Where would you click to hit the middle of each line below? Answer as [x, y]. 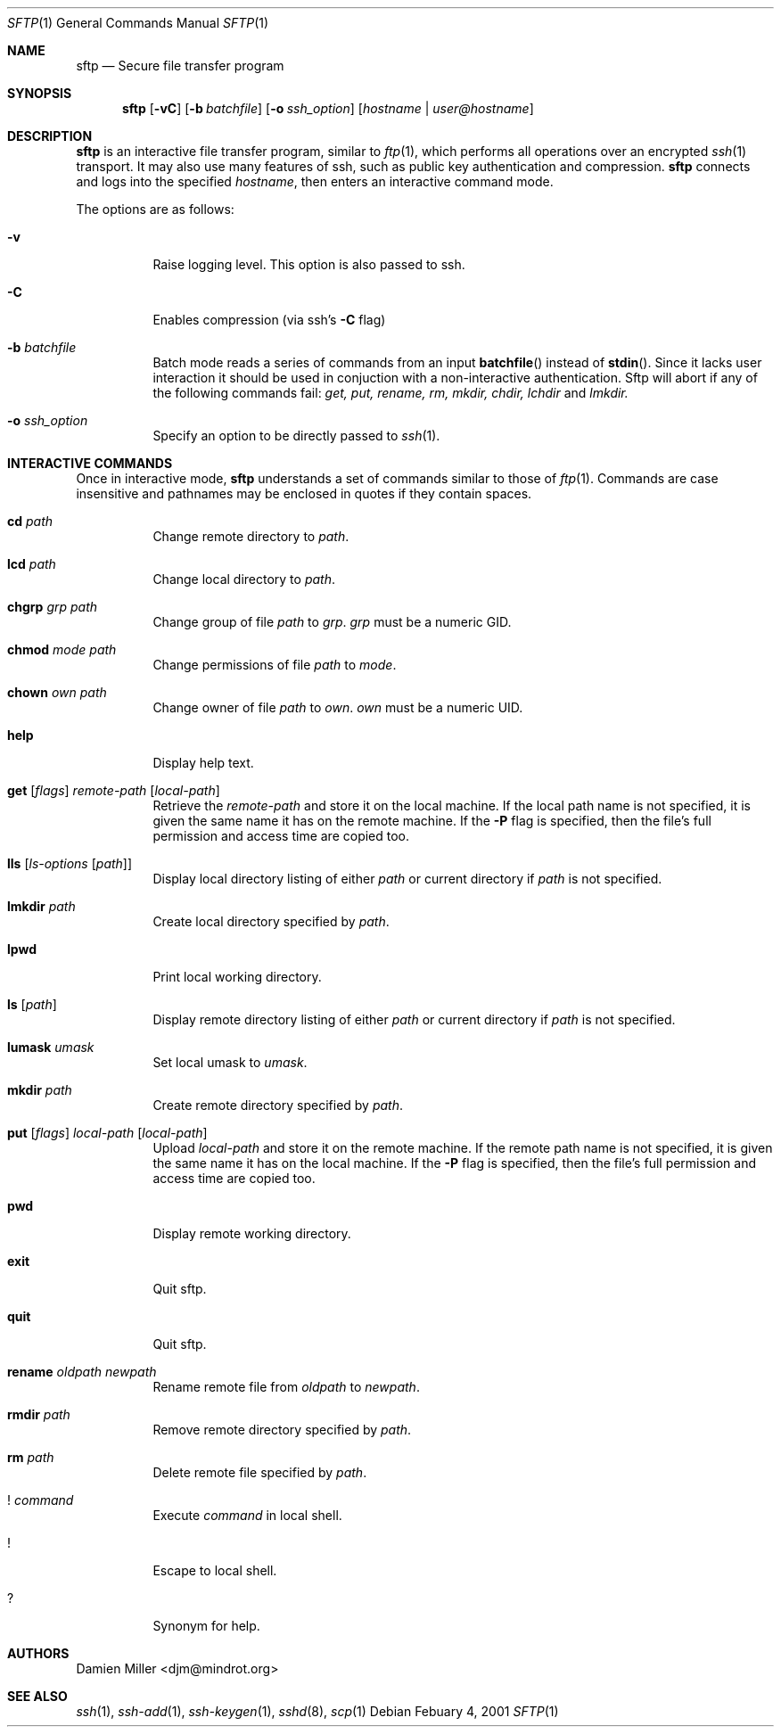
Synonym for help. [206, 1626]
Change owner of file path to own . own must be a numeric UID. [338, 707]
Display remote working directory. [252, 1233]
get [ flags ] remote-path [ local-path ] [114, 790]
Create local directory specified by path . [271, 921]
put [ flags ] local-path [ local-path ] [107, 1133]
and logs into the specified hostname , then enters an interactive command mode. [315, 181]
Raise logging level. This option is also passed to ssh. [309, 264]
